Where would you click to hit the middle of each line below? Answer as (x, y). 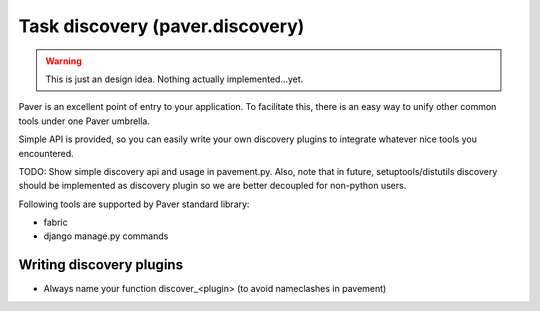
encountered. (46, 153)
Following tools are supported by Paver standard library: (134, 204)
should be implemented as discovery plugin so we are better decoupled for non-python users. (212, 186)
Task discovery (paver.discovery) (161, 26)
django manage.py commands (106, 236)
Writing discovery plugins (101, 265)
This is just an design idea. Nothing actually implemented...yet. (174, 79)
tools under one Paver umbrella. (84, 121)
